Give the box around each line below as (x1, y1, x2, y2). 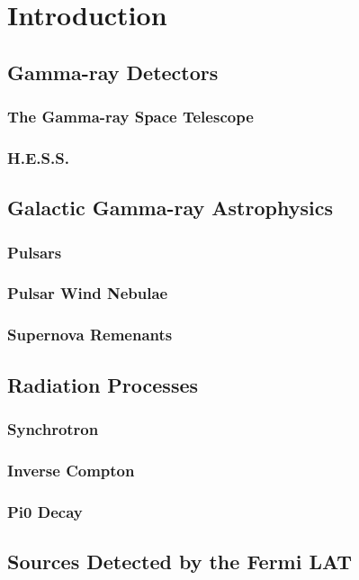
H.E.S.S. (7, 146, 69, 168)
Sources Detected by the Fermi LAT (7, 547, 353, 575)
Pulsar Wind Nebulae (7, 282, 168, 304)
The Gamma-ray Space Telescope (7, 105, 254, 128)
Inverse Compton (7, 458, 135, 481)
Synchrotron (7, 417, 99, 440)
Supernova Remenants (7, 323, 173, 346)
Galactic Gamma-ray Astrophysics (7, 194, 333, 222)
